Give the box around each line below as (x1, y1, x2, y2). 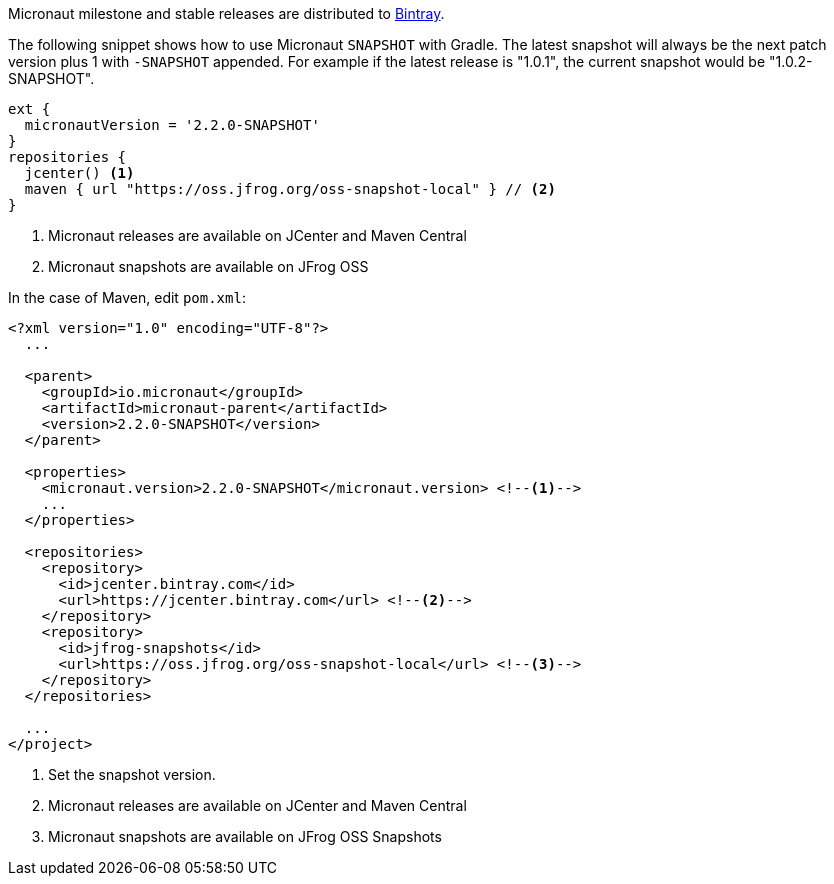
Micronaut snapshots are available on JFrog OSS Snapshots (48, 828, 442, 845)
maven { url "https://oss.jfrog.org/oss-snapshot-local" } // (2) (24, 181, 556, 197)
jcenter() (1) (24, 165, 135, 181)
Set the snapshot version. (48, 766, 216, 783)
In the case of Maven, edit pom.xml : (8, 289, 246, 306)
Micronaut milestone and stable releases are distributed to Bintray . (8, 5, 445, 22)
